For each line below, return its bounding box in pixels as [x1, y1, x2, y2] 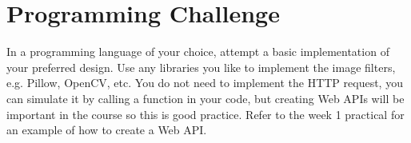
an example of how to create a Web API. [6, 121, 207, 138]
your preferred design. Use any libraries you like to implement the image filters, [6, 58, 396, 75]
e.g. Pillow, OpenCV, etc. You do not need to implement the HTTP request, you [6, 74, 403, 91]
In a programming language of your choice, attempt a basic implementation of [6, 43, 389, 60]
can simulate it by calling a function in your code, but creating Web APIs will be [6, 89, 405, 106]
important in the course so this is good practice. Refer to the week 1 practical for [6, 105, 405, 122]
